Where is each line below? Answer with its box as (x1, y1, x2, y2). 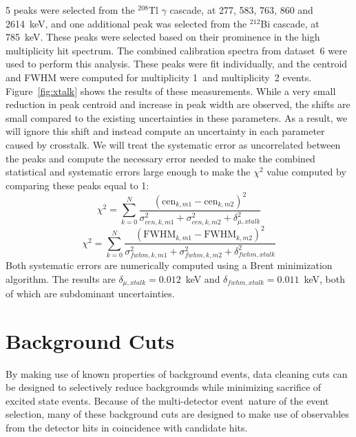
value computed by (266, 164, 346, 179)
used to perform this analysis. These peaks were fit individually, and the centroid (6, 56, 348, 71)
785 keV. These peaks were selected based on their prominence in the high (6, 30, 320, 44)
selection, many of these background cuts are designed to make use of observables (6, 407, 349, 421)
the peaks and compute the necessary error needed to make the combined (6, 151, 315, 165)
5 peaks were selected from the (6, 3, 135, 17)
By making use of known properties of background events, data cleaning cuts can (6, 366, 348, 381)
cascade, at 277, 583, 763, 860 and (169, 3, 313, 17)
